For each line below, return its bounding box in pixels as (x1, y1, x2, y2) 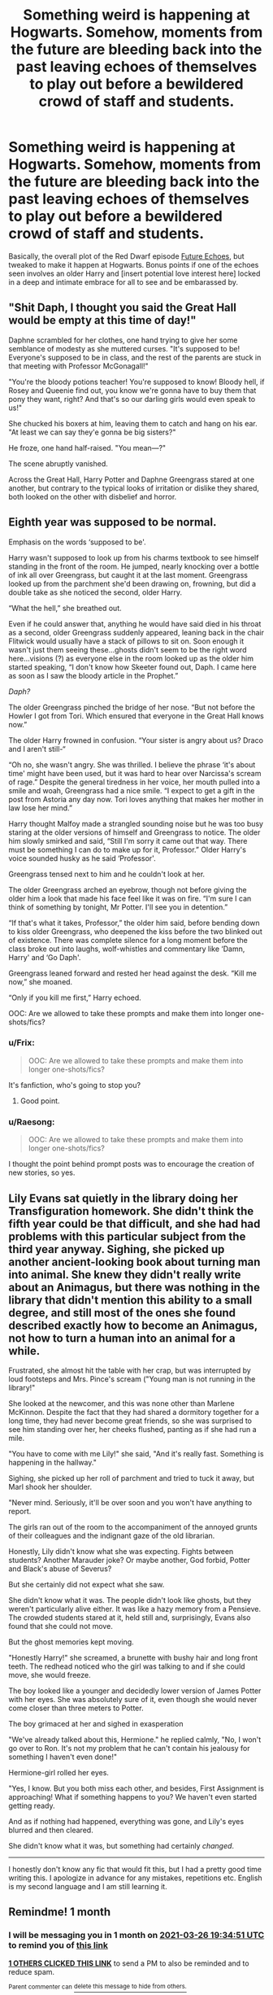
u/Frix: (8, 1037, 35, 1049)
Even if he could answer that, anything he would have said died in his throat (8, 618, 262, 628)
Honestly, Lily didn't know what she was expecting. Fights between (8, 1546, 234, 1556)
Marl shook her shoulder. (8, 1482, 92, 1491)
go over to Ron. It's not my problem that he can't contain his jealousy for (8, 1743, 250, 1753)
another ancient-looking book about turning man (8, 1255, 261, 1268)
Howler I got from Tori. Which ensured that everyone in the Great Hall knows (8, 710, 264, 721)
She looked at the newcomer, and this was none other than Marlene (8, 1398, 235, 1408)
